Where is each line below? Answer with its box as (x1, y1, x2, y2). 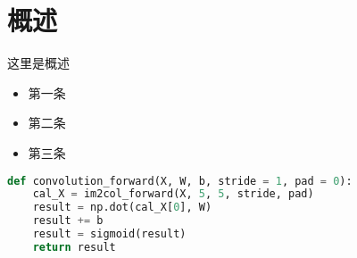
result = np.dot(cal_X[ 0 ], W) (32, 201, 212, 214)
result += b (32, 214, 104, 228)
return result (32, 240, 116, 254)
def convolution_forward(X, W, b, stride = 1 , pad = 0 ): (7, 174, 353, 187)
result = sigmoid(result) (32, 228, 187, 240)
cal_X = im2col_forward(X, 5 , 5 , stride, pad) (32, 187, 314, 201)
